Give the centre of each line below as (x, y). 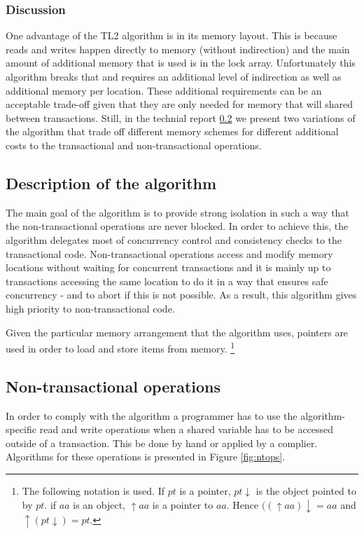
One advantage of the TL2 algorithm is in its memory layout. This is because (171, 35)
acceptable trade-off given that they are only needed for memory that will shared (180, 104)
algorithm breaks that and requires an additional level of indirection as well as (174, 76)
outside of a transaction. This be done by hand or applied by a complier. (162, 443)
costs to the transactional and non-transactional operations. (134, 145)
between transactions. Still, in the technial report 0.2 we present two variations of (181, 117)
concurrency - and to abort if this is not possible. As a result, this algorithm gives (181, 295)
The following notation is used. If (93, 490)
